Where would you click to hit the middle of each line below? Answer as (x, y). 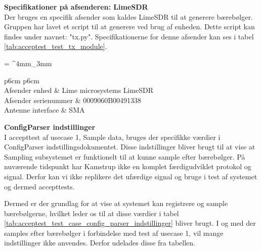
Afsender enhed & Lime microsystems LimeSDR (79, 90)
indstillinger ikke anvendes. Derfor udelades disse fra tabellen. (100, 243)
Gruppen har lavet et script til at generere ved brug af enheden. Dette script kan (129, 27)
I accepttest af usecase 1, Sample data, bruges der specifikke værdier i (112, 137)
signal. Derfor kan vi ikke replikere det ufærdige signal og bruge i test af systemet (131, 176)
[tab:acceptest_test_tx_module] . (56, 46)
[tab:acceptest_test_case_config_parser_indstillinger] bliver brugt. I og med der (130, 223)
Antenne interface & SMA (45, 110)
